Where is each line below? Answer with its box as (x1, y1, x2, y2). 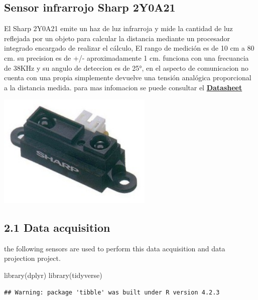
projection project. (4, 253, 61, 263)
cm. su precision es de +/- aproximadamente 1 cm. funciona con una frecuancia (4, 52, 249, 63)
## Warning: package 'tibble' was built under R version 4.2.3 (4, 288, 220, 296)
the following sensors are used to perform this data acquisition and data (4, 243, 225, 253)
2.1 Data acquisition (4, 220, 110, 235)
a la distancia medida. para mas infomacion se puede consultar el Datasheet (4, 82, 242, 92)
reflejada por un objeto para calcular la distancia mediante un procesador (4, 33, 230, 43)
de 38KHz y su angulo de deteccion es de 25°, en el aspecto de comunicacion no (4, 62, 248, 73)
